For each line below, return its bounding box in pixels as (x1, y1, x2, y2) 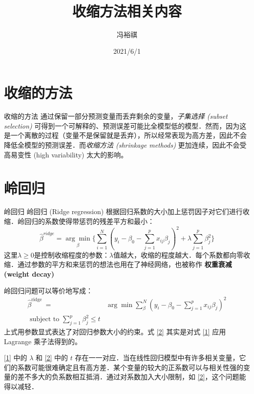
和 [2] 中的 (35, 352, 68, 363)
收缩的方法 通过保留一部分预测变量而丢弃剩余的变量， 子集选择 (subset (4, 111, 228, 121)
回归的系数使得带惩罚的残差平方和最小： (24, 216, 154, 226)
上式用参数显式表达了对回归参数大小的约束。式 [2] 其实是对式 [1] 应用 (4, 326, 226, 336)
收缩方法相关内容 (72, 1, 182, 21)
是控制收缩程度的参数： (34, 249, 109, 260)
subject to (29, 316, 60, 323)
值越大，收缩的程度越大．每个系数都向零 (113, 249, 243, 260)
